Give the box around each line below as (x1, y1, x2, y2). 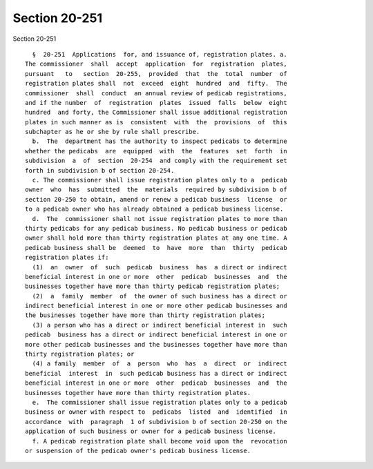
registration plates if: (25, 253, 109, 262)
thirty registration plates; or (25, 350, 135, 358)
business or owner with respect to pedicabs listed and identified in (25, 408, 287, 416)
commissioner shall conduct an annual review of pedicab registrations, (25, 89, 287, 97)
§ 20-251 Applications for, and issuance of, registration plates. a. (32, 50, 287, 58)
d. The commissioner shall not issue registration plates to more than (32, 215, 287, 222)
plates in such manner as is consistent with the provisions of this (25, 118, 287, 126)
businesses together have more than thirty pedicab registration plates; (25, 283, 280, 290)
